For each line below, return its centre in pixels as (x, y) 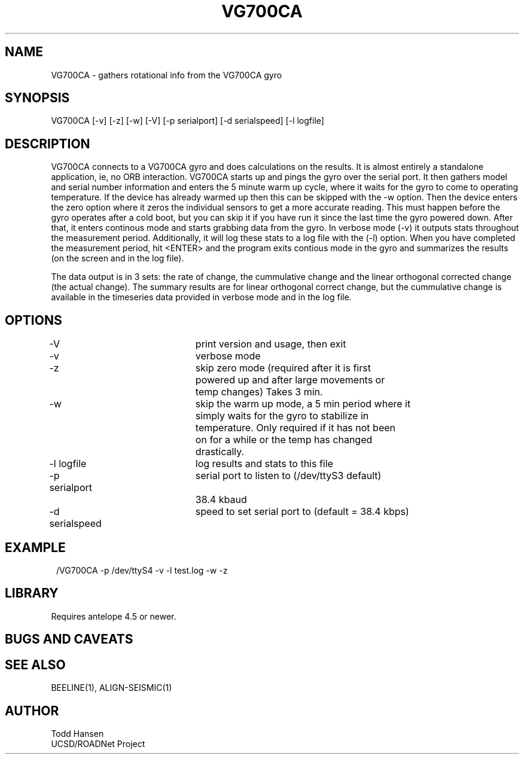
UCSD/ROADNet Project (98, 743)
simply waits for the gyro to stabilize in (282, 416)
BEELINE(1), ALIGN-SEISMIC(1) (112, 688)
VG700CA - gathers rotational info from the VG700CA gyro (167, 75)
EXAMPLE (35, 547)
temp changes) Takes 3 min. (259, 392)
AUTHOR (32, 711)
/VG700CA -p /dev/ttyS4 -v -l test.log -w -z (142, 570)
